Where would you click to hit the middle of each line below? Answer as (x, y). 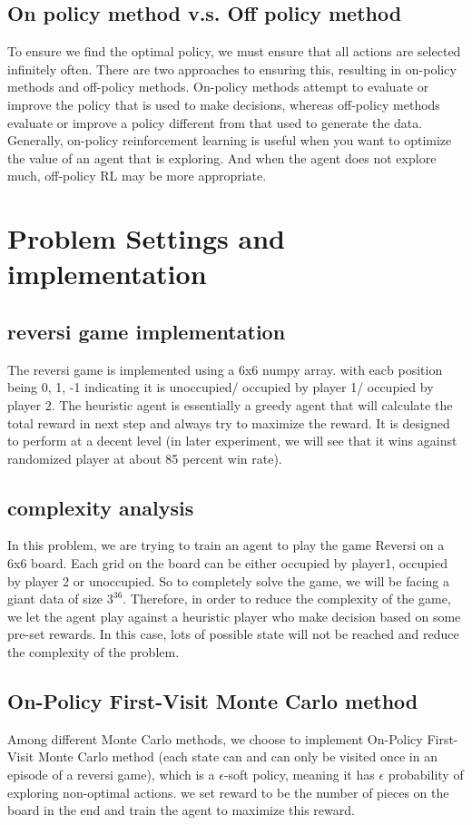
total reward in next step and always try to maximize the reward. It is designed (229, 422)
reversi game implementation (147, 331)
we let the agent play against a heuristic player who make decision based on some (234, 616)
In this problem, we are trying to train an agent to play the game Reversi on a (226, 545)
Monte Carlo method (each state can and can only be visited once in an (237, 756)
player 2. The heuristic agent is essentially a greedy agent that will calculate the (230, 404)
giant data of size (55, 599)
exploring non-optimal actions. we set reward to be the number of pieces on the (228, 792)
